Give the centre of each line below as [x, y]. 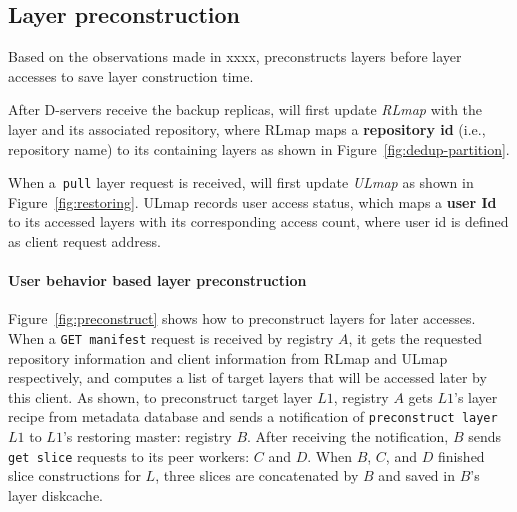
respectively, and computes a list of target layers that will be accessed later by [247, 377]
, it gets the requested [415, 338]
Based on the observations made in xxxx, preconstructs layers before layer [235, 56]
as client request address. [84, 241]
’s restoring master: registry [147, 436]
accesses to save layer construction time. [131, 75]
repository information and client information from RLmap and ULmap [228, 357]
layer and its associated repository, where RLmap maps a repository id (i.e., [247, 128]
